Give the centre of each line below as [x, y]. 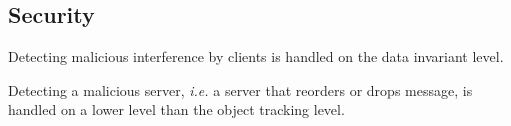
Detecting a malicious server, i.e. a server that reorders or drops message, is [240, 89]
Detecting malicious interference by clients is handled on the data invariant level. [256, 56]
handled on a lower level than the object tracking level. [176, 109]
